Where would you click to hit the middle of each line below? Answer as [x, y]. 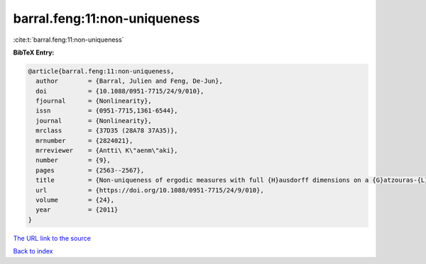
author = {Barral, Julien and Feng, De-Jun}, [129, 81]
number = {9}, [73, 160]
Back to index [33, 251]
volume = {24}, [75, 200]
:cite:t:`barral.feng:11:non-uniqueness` [69, 40]
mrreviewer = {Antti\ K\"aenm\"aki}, [107, 151]
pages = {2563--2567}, [90, 170]
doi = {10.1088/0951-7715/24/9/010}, [120, 91]
